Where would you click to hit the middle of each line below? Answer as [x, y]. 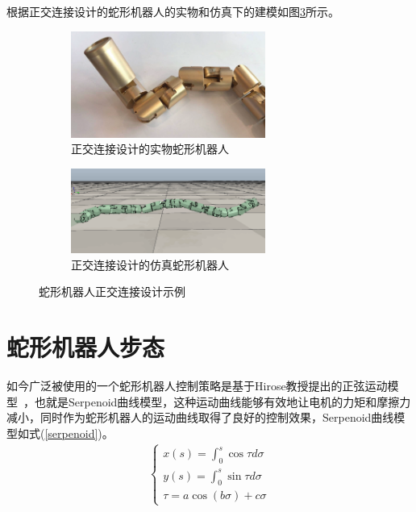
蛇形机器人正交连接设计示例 [112, 291]
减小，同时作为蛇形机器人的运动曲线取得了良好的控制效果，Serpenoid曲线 [200, 417]
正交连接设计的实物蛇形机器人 [150, 149]
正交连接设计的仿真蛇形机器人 [150, 264]
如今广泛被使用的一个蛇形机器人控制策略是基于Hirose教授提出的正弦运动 [197, 386]
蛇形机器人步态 [86, 347]
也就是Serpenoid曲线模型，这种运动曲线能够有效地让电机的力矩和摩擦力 [223, 401]
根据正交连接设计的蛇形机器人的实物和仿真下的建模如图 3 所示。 [173, 11]
